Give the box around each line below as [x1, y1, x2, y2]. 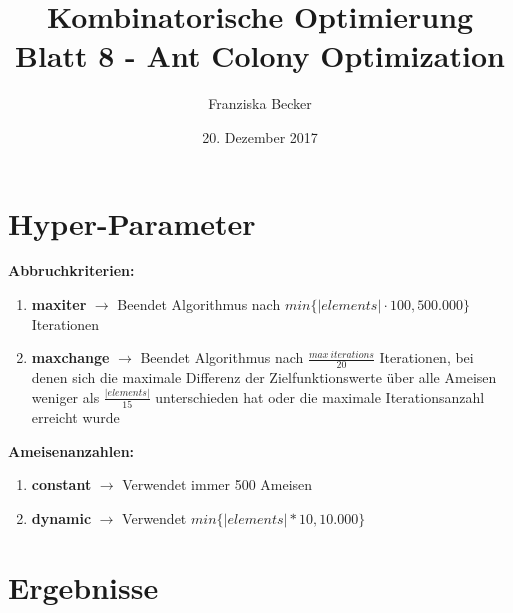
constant [31, 474, 92, 495]
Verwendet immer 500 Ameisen [122, 474, 313, 495]
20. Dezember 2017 [202, 126, 318, 147]
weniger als [31, 386, 100, 407]
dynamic [31, 508, 92, 529]
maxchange [31, 347, 110, 368]
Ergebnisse [8, 566, 159, 607]
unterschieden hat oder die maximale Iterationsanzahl [155, 386, 485, 407]
